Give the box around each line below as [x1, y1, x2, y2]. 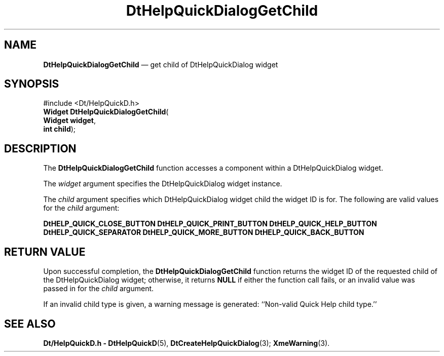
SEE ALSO [4, 317, 56, 330]
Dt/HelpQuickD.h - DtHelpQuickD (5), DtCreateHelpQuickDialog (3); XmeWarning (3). [43, 338, 330, 347]
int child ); [43, 125, 76, 134]
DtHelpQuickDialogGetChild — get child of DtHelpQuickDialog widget [43, 60, 278, 69]
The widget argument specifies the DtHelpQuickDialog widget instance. [43, 179, 282, 188]
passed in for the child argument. [43, 284, 154, 293]
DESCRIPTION [4, 142, 77, 155]
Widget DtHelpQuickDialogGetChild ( [43, 107, 169, 116]
